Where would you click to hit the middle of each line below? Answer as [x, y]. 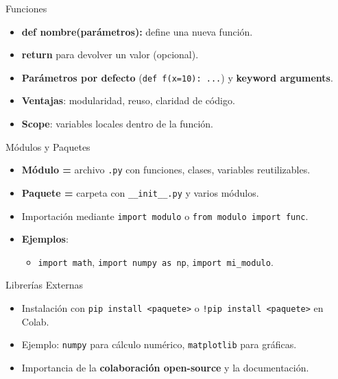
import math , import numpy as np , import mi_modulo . [156, 261]
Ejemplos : [45, 239]
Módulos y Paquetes [48, 146]
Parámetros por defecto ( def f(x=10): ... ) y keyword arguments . [177, 77]
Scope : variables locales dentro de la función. [117, 124]
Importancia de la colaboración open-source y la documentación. [165, 367]
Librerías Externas [45, 285]
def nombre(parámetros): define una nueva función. [137, 31]
